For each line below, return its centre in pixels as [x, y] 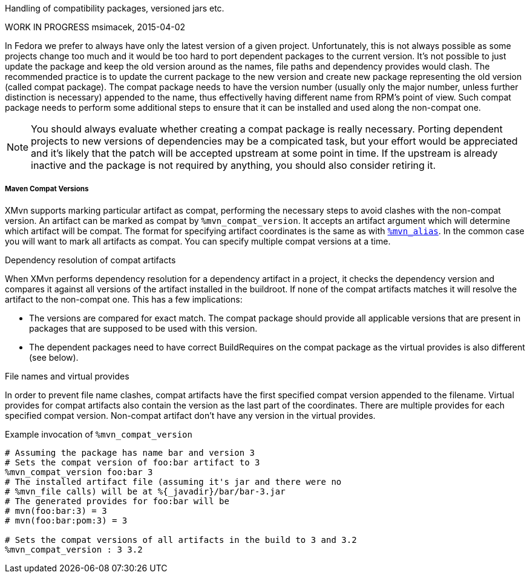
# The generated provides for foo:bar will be [117, 501]
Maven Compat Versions [47, 189]
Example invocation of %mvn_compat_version [99, 434]
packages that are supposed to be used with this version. [143, 328]
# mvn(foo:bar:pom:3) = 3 [66, 520]
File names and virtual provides [67, 376]
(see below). [54, 357]
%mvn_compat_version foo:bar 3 [79, 472]
